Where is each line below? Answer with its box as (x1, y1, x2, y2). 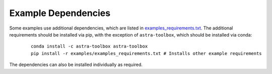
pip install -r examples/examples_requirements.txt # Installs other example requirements (31, 50, 262, 56)
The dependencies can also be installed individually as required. (9, 61, 143, 67)
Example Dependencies (9, 7, 111, 18)
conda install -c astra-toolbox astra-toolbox (31, 43, 148, 49)
